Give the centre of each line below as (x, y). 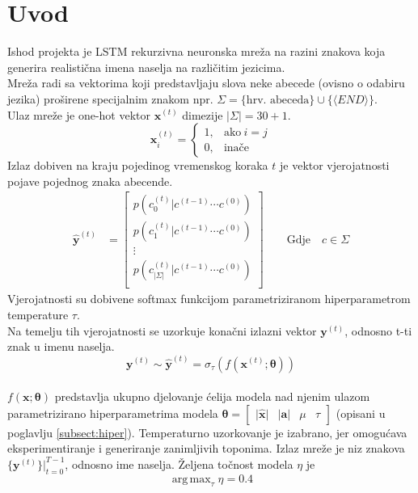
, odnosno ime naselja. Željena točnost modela (179, 464)
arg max (191, 479)
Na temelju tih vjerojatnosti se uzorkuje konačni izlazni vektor (162, 330)
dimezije (203, 114)
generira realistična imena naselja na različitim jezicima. (146, 67)
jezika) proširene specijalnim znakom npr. (110, 98)
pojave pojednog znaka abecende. (90, 181)
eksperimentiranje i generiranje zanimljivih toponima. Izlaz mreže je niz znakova (206, 448)
